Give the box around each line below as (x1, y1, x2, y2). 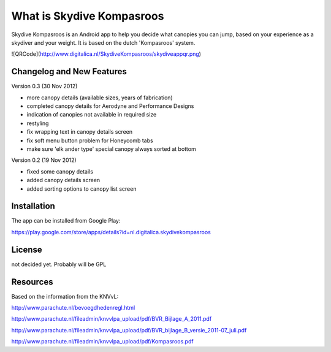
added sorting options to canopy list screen (26, 185, 137, 193)
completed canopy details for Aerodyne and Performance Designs (26, 102, 194, 110)
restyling (26, 120, 49, 127)
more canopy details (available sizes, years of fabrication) (26, 94, 173, 101)
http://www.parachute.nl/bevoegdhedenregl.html (11, 304, 135, 312)
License (11, 244, 42, 254)
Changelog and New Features (11, 66, 127, 77)
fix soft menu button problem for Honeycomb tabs (26, 137, 153, 144)
